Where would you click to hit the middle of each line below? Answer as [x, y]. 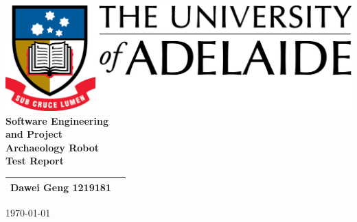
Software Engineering [57, 120]
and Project [34, 134]
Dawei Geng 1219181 [61, 187]
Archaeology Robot [52, 147]
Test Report [35, 161]
